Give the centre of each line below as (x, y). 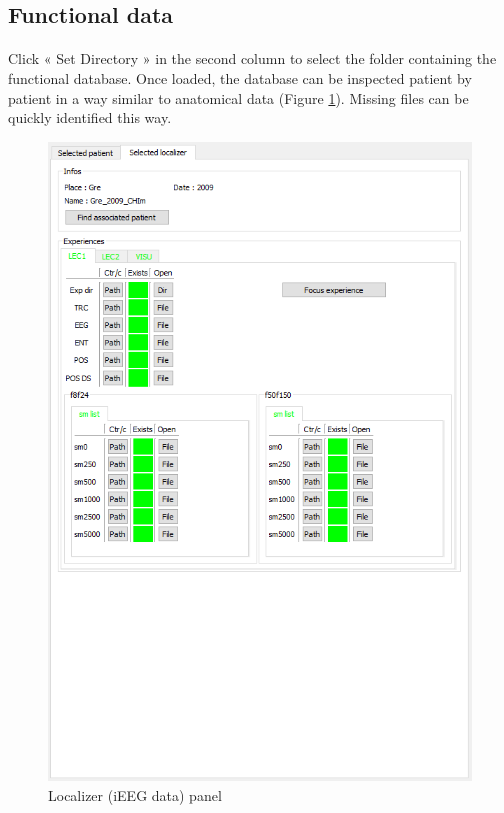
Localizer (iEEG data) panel (135, 794)
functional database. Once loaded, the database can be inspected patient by (240, 77)
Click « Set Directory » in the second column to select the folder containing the (252, 58)
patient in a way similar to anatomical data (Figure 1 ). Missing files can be (238, 97)
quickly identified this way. (90, 117)
